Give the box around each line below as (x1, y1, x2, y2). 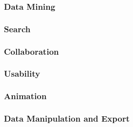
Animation (4, 90, 47, 102)
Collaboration (4, 45, 59, 57)
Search (4, 22, 31, 35)
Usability (4, 67, 40, 80)
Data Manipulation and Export (4, 112, 130, 125)
